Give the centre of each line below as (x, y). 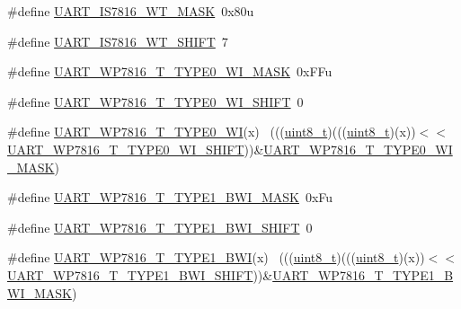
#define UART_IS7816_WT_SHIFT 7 (118, 41)
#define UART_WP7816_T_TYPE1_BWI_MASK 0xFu (170, 197)
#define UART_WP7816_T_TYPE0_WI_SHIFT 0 (155, 101)
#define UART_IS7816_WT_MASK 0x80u (131, 11)
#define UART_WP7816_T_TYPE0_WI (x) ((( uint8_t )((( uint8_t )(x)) (212, 132)
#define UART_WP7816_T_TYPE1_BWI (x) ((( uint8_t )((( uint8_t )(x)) (216, 257)
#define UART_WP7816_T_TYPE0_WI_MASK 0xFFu (170, 71)
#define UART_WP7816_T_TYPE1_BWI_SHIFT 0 (160, 227)
